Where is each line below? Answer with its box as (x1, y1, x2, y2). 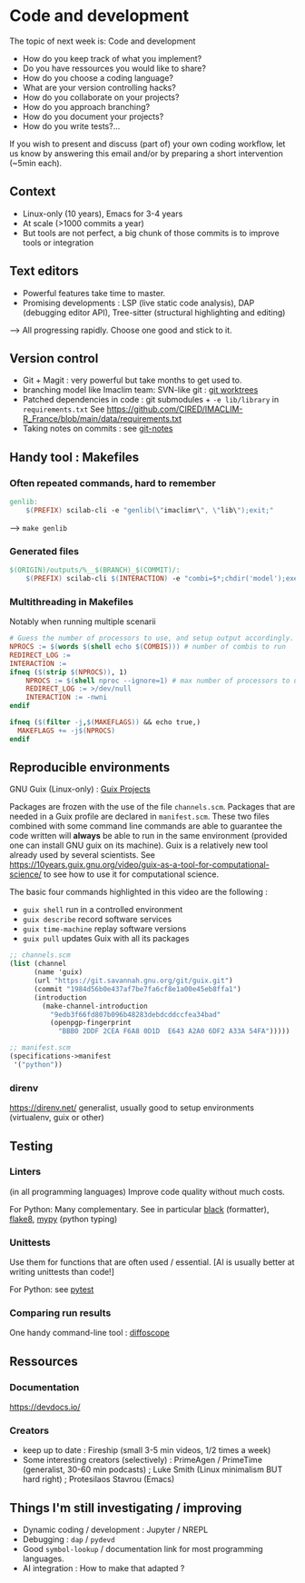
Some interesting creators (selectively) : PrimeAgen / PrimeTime (22, 1455, 263, 1466)
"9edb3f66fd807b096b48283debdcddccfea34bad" (49, 1010, 221, 1019)
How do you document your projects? (22, 111, 164, 122)
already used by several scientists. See (9, 850, 156, 861)
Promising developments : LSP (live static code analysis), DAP (22, 297, 255, 308)
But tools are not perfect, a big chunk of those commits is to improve (22, 227, 280, 238)
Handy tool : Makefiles (9, 449, 140, 464)
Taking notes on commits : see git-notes (22, 423, 173, 434)
